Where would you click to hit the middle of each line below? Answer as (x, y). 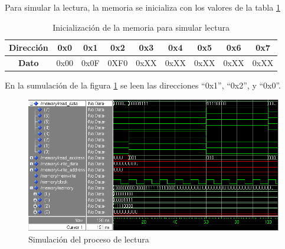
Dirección (29, 47)
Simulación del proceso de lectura (89, 239)
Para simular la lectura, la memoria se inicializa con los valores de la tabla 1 (142, 7)
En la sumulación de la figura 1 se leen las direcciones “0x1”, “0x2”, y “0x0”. (143, 85)
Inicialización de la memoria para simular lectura (141, 27)
